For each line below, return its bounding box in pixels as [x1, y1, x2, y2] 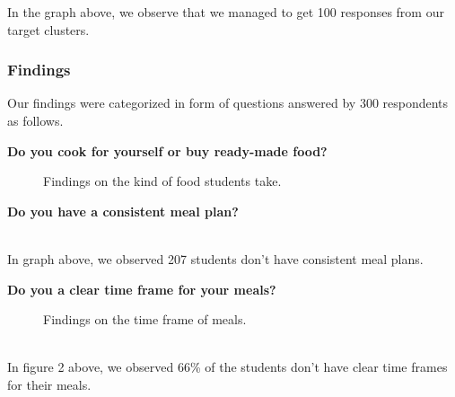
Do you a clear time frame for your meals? [7, 279, 276, 298]
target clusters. [7, 20, 90, 39]
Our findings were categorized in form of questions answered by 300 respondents [7, 93, 449, 112]
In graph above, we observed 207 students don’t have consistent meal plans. [7, 249, 424, 268]
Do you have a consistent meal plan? [7, 201, 239, 220]
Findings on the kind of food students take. [43, 172, 282, 190]
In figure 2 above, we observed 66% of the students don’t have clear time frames [7, 357, 448, 376]
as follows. [7, 111, 64, 129]
